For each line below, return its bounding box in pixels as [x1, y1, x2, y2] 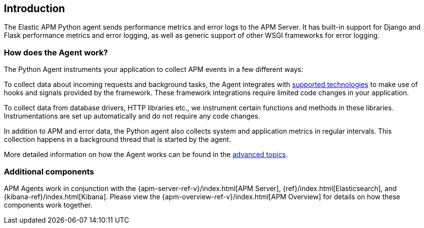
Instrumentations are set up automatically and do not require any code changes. [4, 112, 260, 121]
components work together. [4, 200, 92, 209]
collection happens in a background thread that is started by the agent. [4, 135, 231, 144]
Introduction [4, 2, 65, 15]
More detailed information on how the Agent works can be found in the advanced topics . [4, 150, 288, 159]
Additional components [4, 166, 94, 176]
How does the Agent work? [4, 47, 108, 57]
